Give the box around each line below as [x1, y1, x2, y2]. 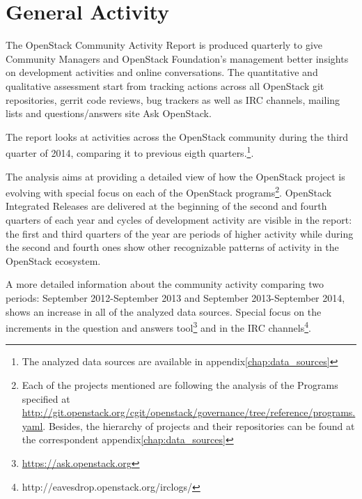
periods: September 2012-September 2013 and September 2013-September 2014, [6, 290, 345, 305]
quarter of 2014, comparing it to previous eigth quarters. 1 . [6, 144, 254, 160]
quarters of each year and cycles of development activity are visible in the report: [6, 212, 352, 227]
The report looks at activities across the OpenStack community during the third [6, 129, 349, 144]
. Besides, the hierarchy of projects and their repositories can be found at [42, 418, 355, 433]
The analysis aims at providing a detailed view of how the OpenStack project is [6, 169, 345, 183]
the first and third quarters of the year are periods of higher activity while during [6, 226, 354, 240]
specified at [22, 391, 70, 406]
